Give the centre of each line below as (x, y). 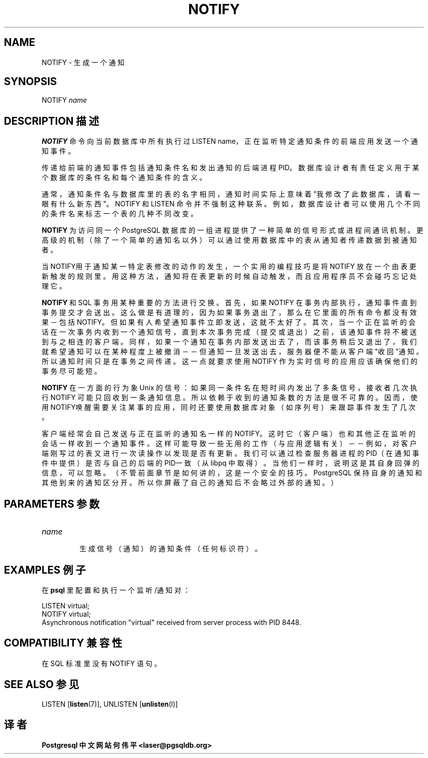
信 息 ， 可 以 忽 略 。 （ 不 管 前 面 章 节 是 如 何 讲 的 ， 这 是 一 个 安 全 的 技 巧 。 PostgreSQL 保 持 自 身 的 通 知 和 (232, 473)
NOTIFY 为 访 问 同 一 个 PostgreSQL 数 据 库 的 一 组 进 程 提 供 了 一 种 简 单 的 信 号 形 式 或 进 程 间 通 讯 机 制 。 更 (233, 230)
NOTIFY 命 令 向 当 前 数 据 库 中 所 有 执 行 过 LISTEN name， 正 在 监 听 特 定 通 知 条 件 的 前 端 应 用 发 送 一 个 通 (230, 141)
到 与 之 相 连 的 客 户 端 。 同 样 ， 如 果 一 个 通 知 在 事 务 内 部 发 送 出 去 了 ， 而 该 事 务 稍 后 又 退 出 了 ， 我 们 (229, 342)
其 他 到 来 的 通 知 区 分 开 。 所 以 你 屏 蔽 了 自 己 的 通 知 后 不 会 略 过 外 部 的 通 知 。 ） (190, 483)
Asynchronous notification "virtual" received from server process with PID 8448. (171, 622)
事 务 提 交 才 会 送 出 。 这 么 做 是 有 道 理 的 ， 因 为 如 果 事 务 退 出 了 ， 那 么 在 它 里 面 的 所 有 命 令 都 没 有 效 (229, 312)
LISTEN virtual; (66, 605)
